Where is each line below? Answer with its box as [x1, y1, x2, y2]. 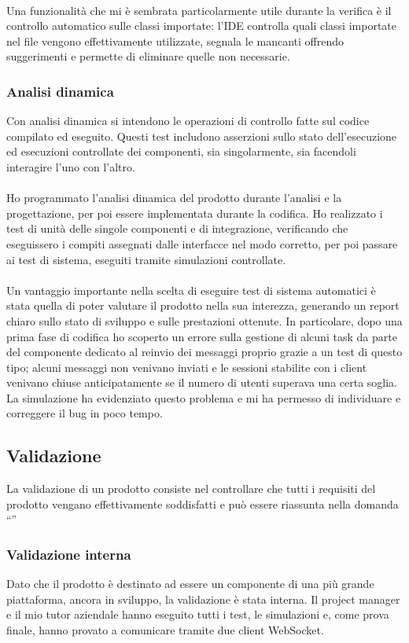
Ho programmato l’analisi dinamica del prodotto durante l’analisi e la [6, 189, 342, 206]
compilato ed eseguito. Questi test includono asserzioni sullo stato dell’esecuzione [6, 127, 397, 144]
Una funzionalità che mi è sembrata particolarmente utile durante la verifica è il [6, 2, 392, 18]
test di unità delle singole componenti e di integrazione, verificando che [6, 220, 348, 237]
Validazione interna [6, 544, 131, 564]
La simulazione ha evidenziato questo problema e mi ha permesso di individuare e [6, 389, 401, 406]
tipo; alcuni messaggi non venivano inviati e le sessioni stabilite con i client [6, 358, 367, 375]
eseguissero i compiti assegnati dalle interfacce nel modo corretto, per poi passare [6, 235, 398, 252]
